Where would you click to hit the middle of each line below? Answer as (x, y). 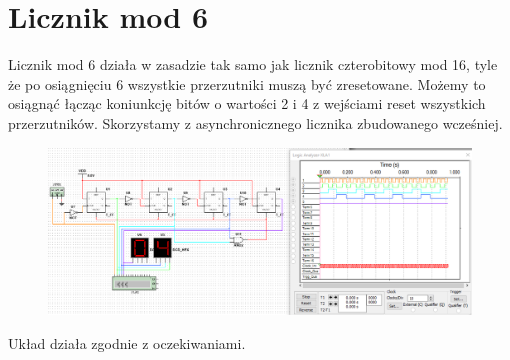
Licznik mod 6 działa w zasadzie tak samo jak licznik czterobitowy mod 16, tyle (253, 64)
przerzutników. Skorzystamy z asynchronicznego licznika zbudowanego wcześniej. (255, 122)
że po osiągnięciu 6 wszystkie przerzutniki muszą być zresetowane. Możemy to (247, 83)
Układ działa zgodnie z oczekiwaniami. (127, 342)
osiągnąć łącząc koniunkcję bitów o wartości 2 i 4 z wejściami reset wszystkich (247, 103)
